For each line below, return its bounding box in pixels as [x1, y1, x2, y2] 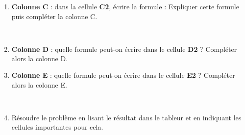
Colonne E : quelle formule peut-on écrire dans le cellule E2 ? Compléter [11, 69, 235, 80]
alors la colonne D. [11, 53, 68, 64]
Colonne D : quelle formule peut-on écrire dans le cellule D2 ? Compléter [11, 44, 237, 54]
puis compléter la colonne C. [11, 11, 98, 21]
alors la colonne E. [11, 79, 67, 90]
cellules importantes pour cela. [11, 122, 103, 132]
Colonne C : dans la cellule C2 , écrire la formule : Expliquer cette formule [11, 1, 239, 11]
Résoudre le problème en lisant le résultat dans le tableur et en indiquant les [11, 112, 242, 122]
